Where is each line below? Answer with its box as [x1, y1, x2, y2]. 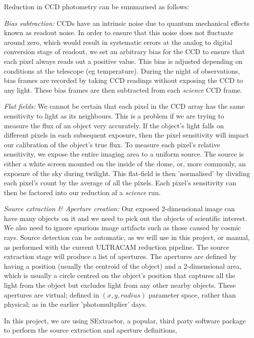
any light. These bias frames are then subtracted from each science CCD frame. [4, 84, 242, 95]
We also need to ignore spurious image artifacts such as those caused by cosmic [4, 222, 241, 233]
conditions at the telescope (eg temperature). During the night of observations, [4, 65, 240, 76]
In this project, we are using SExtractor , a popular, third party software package [4, 315, 246, 325]
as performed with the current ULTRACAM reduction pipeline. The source [4, 241, 230, 252]
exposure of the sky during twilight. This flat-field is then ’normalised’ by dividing [4, 168, 250, 178]
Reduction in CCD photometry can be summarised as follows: [4, 1, 190, 11]
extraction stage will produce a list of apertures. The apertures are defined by [4, 251, 237, 261]
